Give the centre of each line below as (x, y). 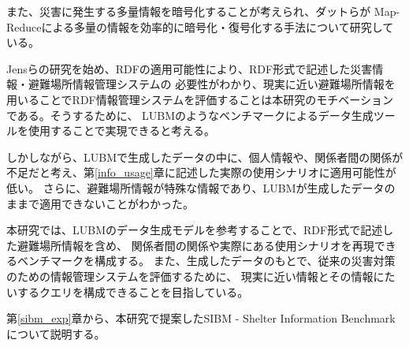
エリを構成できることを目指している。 (149, 291)
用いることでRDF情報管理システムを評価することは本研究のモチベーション (200, 99)
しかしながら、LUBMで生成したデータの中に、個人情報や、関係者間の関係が (205, 157)
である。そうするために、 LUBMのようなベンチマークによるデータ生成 (190, 115)
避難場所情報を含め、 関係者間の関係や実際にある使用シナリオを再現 (195, 245)
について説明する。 (56, 333)
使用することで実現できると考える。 (121, 131)
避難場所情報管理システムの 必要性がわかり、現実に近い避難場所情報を (212, 84)
